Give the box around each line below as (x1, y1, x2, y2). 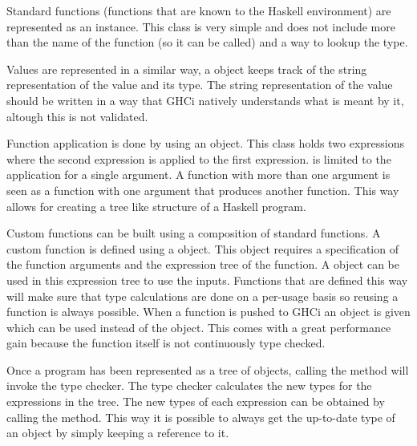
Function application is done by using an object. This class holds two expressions (6, 135, 404, 152)
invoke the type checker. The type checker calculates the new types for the (6, 377, 372, 394)
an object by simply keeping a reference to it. (6, 424, 229, 441)
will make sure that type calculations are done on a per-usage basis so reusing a (6, 287, 399, 304)
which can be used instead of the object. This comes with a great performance (6, 318, 391, 335)
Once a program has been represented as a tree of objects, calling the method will (6, 361, 409, 378)
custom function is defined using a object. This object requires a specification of (6, 240, 399, 257)
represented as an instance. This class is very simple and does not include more (6, 18, 395, 34)
